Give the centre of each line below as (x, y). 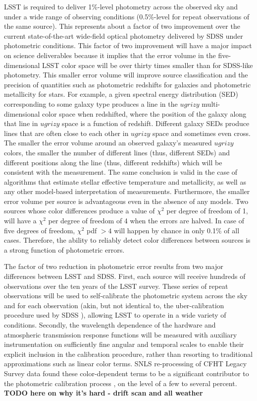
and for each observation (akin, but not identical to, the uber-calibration (114, 305)
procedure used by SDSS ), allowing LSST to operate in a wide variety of (115, 315)
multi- (211, 103)
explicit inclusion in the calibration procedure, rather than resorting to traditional (128, 354)
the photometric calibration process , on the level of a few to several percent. (121, 383)
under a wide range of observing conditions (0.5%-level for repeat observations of (127, 16)
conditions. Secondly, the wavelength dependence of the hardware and (110, 325)
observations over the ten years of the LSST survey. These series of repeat (116, 286)
